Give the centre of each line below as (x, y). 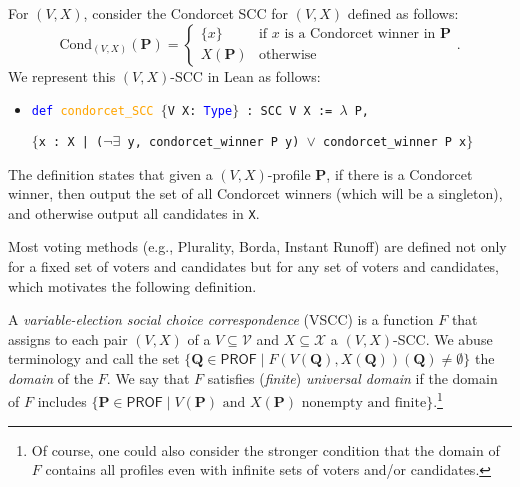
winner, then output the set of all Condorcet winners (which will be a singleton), (255, 193)
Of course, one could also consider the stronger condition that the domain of (265, 449)
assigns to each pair (68, 338)
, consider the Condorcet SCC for (185, 13)
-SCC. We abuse (442, 338)
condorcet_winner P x (395, 141)
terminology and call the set (94, 358)
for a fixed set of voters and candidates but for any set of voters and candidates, (254, 265)
